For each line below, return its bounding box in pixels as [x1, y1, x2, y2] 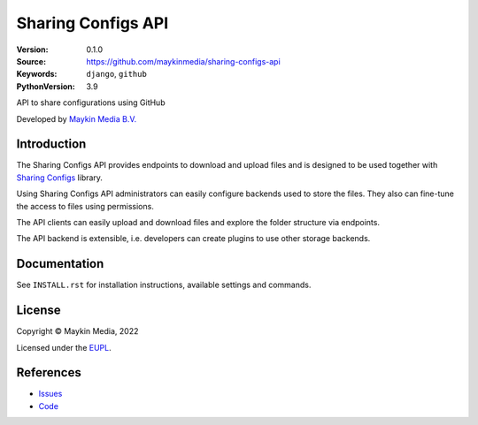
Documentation [16, 256, 104, 271]
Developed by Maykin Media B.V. [16, 113, 137, 124]
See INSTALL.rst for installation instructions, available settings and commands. [16, 279, 312, 291]
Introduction [16, 137, 87, 152]
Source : [16, 56, 47, 66]
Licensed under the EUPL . [16, 342, 112, 353]
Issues [38, 389, 63, 399]
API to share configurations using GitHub [16, 97, 166, 108]
